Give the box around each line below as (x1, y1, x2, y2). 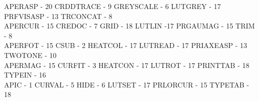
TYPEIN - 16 (4, 69, 46, 80)
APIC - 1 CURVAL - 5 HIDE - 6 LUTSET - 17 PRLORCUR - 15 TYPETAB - (4, 79, 249, 89)
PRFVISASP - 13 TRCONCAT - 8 (4, 10, 112, 21)
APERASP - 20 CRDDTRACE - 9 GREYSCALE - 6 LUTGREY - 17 (4, 1, 221, 11)
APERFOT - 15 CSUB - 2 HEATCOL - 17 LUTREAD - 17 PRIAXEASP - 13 (4, 40, 247, 50)
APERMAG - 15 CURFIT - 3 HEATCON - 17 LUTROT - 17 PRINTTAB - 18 (4, 59, 249, 70)
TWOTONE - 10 (4, 49, 57, 60)
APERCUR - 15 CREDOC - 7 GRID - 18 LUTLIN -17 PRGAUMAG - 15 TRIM (4, 20, 255, 31)
